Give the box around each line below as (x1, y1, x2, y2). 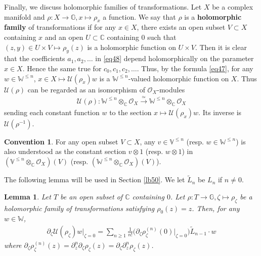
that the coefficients (4, 53, 65, 64)
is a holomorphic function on (87, 41, 176, 52)
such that (147, 31, 177, 42)
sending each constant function (4, 107, 100, 117)
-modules (157, 84, 185, 94)
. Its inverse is (198, 107, 242, 117)
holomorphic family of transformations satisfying (4, 202, 155, 213)
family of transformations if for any (4, 22, 116, 32)
